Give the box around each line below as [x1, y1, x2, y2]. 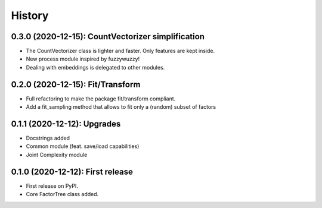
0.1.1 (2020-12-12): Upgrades [11, 119, 121, 129]
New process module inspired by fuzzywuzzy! [26, 55, 140, 62]
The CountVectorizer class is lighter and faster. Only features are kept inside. [26, 48, 215, 55]
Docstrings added [26, 134, 70, 142]
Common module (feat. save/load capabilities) [26, 143, 140, 150]
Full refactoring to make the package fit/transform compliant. [26, 95, 176, 102]
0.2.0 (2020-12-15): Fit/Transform [11, 79, 141, 89]
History [11, 9, 49, 22]
